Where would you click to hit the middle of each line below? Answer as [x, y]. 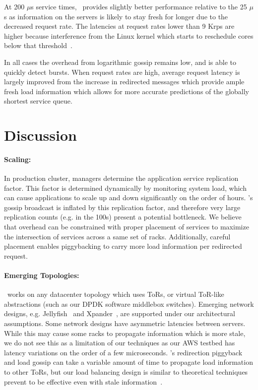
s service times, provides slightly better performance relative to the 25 [139, 6]
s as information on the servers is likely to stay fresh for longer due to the [116, 16]
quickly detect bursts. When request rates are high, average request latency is [122, 72]
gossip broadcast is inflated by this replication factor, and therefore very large [122, 207]
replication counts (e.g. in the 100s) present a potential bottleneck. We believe [123, 217]
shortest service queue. [38, 101]
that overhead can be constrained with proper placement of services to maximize [127, 227]
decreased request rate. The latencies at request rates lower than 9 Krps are [119, 26]
